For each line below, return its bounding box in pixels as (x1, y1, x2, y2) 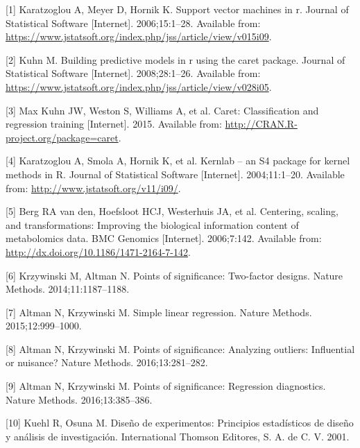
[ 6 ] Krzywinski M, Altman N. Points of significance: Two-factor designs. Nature (6, 268, 343, 282)
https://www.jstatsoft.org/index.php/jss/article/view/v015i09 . (6, 29, 272, 44)
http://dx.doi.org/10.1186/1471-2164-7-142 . (6, 244, 191, 259)
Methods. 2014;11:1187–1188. (6, 282, 130, 296)
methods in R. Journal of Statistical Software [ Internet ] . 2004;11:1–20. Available (6, 166, 345, 181)
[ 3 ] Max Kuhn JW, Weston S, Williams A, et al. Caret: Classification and (6, 103, 319, 117)
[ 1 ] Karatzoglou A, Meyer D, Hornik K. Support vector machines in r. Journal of (6, 2, 349, 16)
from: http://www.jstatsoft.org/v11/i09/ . (6, 180, 181, 195)
